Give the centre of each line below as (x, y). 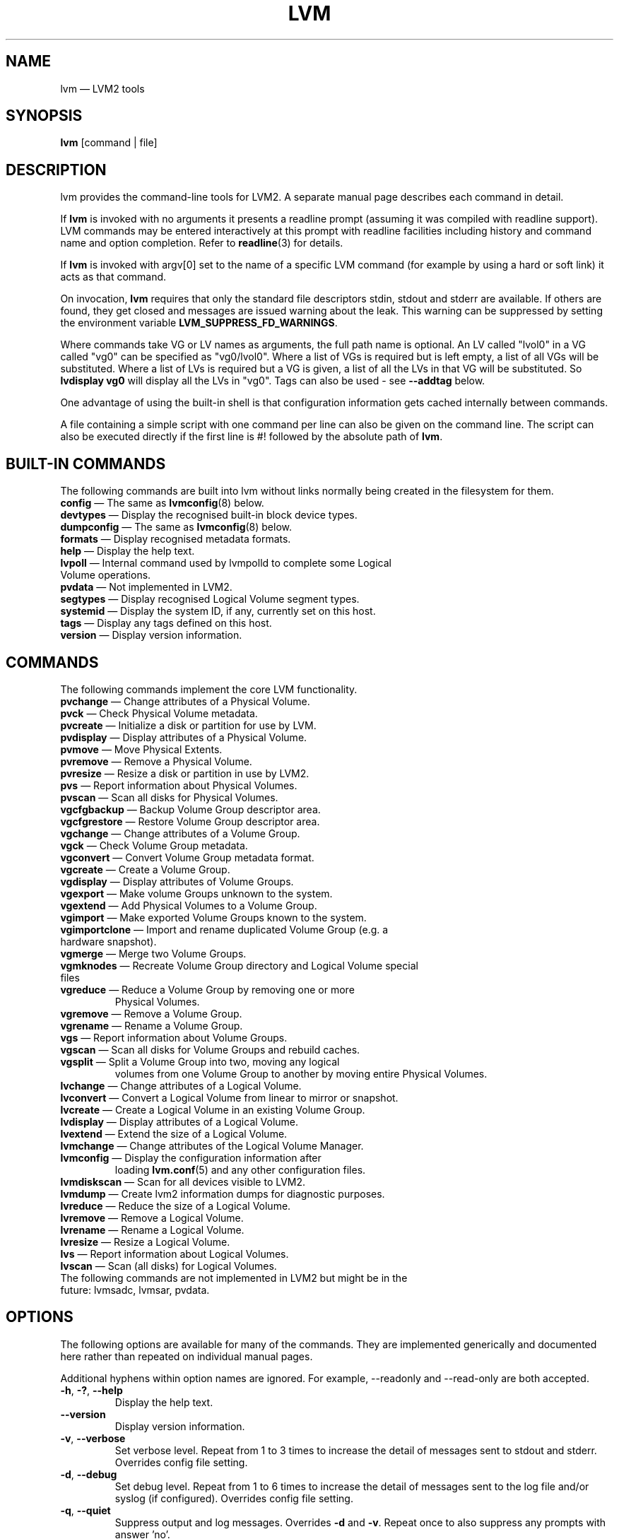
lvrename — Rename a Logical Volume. (152, 1230)
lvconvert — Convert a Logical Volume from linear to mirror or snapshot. (229, 1097)
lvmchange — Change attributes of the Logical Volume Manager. (212, 1145)
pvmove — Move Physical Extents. (141, 749)
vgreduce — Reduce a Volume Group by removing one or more (207, 989)
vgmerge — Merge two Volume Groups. (153, 953)
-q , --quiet (86, 1510)
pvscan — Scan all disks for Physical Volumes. (169, 797)
